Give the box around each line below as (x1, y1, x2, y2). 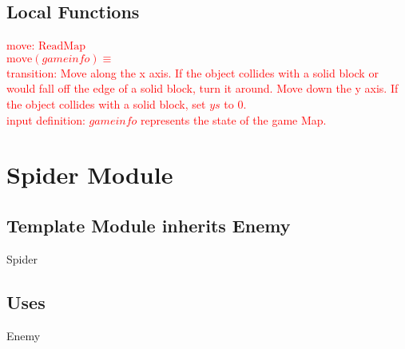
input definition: (6, 111, 85, 128)
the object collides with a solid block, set (6, 95, 206, 112)
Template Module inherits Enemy (6, 212, 291, 237)
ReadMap (38, 41, 85, 53)
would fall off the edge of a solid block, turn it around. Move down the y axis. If (6, 80, 399, 97)
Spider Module (6, 158, 173, 191)
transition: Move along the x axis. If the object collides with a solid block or (6, 64, 379, 81)
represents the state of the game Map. (141, 111, 327, 128)
